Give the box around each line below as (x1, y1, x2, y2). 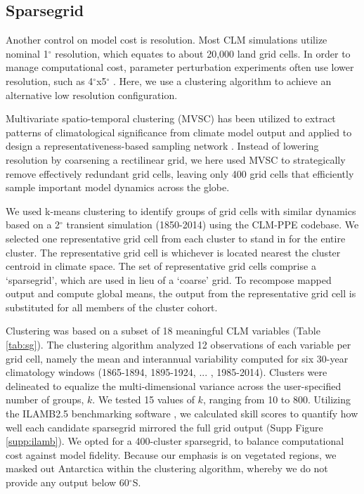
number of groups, (6, 392, 84, 407)
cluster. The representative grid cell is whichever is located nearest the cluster (6, 245, 341, 259)
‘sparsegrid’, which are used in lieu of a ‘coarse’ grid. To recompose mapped (6, 272, 332, 287)
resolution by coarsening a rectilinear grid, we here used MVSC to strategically (6, 152, 346, 167)
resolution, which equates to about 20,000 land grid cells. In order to (55, 46, 351, 60)
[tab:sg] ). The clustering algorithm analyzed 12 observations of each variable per (6, 337, 351, 352)
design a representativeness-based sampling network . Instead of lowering (6, 138, 319, 153)
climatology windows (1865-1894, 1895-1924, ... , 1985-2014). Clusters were (6, 365, 327, 379)
